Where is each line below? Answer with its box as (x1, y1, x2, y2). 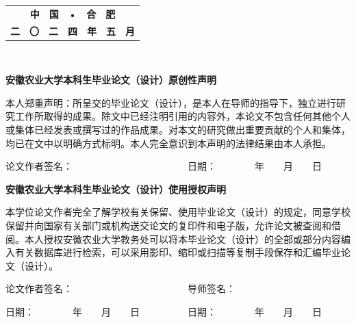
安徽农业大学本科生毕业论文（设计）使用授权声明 (5, 181, 226, 196)
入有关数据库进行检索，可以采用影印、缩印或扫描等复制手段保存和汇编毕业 (5, 245, 341, 259)
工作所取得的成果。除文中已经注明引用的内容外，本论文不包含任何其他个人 (14, 109, 351, 123)
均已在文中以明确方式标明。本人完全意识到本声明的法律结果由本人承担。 (5, 135, 331, 150)
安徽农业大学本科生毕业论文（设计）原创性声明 (5, 73, 216, 87)
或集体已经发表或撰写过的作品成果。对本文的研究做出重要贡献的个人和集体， (5, 122, 351, 137)
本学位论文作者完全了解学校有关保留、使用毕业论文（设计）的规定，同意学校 (5, 205, 351, 219)
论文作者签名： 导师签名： (5, 281, 236, 296)
